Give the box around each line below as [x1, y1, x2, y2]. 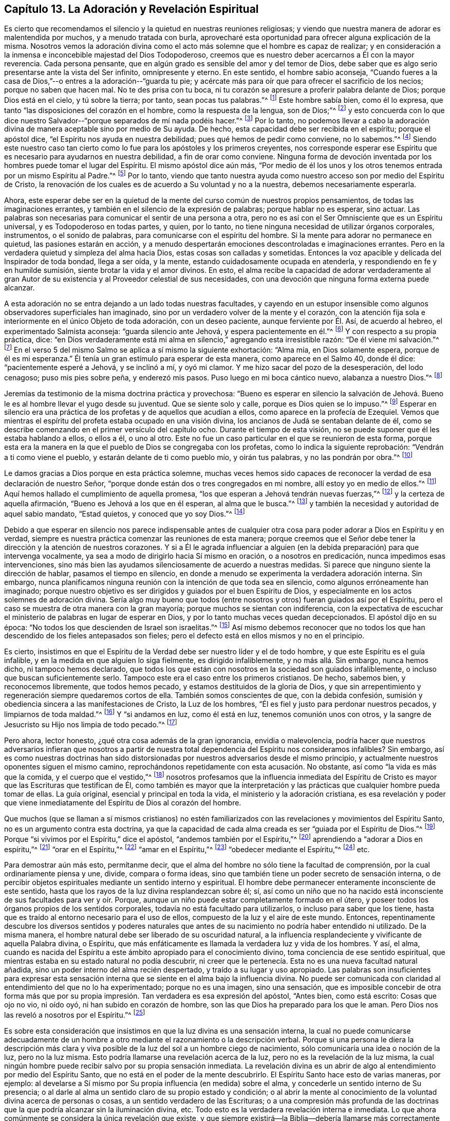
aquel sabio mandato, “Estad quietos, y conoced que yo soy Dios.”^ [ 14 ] [4, 507, 245, 518]
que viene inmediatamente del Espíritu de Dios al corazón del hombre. [4, 798, 241, 807]
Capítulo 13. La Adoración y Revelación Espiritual [4, 3, 259, 15]
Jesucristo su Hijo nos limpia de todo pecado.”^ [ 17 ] [4, 718, 177, 729]
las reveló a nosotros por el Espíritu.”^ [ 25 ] [4, 1009, 145, 1019]
